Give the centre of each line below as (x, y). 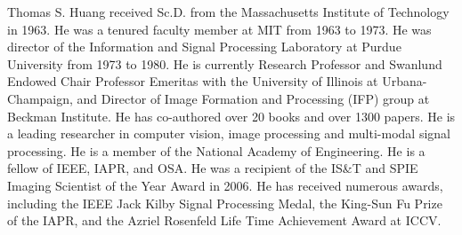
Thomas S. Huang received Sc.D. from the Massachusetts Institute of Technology (228, 12)
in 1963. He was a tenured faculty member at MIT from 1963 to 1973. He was (219, 29)
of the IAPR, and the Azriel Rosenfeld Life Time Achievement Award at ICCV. (224, 220)
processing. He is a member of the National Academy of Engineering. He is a (216, 150)
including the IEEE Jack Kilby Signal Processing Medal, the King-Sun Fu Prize (225, 203)
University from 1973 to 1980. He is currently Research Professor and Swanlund (225, 63)
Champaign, (40, 98)
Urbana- (405, 81)
